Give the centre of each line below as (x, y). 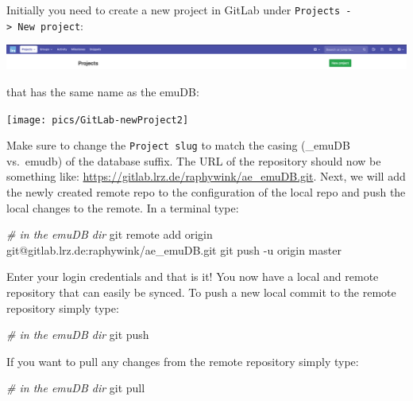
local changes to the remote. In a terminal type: (123, 207)
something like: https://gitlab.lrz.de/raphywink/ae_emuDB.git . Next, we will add (206, 176)
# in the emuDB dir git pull (76, 388)
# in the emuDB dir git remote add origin (110, 234)
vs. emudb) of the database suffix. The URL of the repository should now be (194, 160)
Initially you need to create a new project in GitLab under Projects (174, 10)
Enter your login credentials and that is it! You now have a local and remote (193, 276)
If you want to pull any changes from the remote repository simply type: (183, 361)
